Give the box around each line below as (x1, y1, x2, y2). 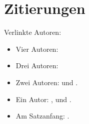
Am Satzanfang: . (15, 111, 69, 121)
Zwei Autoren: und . (15, 77, 78, 87)
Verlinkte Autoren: (4, 27, 61, 37)
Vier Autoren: (15, 43, 58, 54)
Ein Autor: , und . (15, 94, 71, 104)
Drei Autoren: (15, 60, 58, 71)
